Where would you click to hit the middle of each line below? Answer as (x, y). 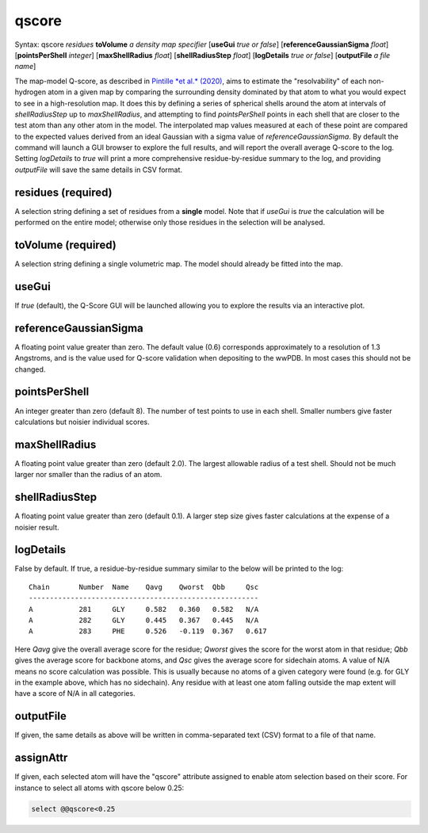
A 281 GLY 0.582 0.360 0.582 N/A (144, 609)
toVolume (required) (65, 245)
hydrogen (31, 92)
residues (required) (63, 192)
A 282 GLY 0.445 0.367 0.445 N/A (144, 620)
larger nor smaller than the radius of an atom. (88, 475)
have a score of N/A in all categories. (75, 694)
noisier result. (37, 527)
